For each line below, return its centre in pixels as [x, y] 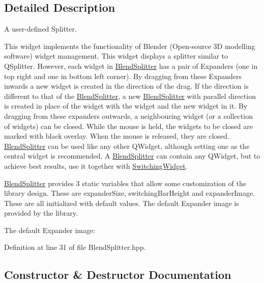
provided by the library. [41, 213]
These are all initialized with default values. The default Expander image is [122, 203]
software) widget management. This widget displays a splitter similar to [116, 56]
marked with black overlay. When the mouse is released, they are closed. [117, 136]
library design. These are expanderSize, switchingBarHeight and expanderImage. [130, 193]
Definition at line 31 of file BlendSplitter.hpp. [75, 247]
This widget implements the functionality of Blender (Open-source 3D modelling [130, 46]
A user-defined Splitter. [40, 29]
